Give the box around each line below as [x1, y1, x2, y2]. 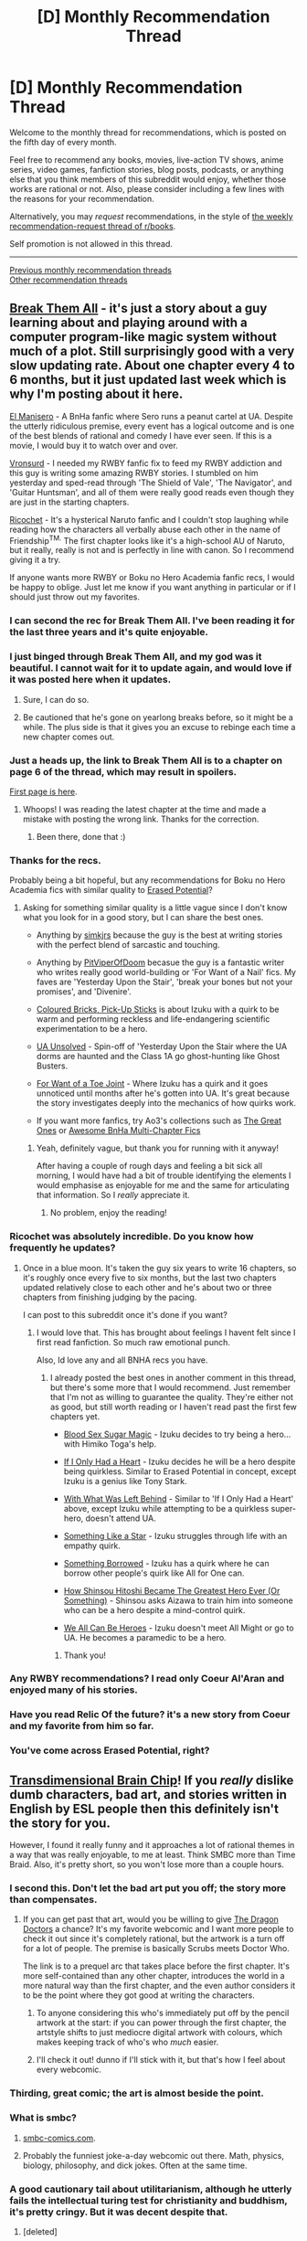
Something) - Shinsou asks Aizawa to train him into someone [63, 1595, 294, 1606]
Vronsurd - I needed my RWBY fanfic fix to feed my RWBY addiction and [9, 457, 282, 468]
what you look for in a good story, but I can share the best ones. [22, 912, 264, 923]
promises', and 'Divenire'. [36, 986, 132, 997]
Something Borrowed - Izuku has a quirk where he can [63, 1557, 270, 1568]
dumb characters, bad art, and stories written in [9, 1787, 288, 1802]
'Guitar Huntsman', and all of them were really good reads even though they [9, 486, 295, 497]
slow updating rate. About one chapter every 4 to [9, 358, 295, 374]
